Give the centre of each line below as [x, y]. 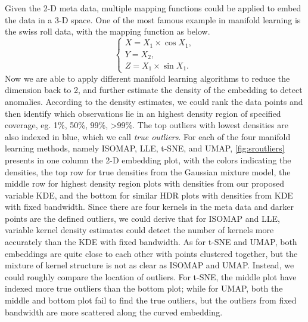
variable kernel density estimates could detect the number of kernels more [139, 230]
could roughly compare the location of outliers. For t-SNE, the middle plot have [151, 276]
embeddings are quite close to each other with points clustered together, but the [151, 253]
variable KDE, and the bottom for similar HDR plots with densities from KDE [149, 195]
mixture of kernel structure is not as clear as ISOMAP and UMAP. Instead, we [150, 265]
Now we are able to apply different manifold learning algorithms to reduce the [147, 78]
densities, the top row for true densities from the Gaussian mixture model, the [148, 171]
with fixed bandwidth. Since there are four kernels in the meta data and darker [149, 207]
